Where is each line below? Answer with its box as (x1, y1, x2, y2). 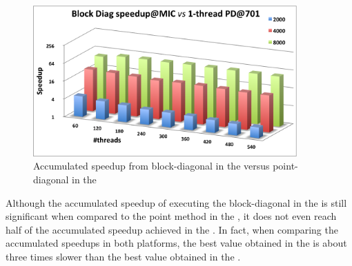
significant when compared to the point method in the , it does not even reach (6, 209, 337, 223)
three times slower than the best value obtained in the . (6, 249, 241, 263)
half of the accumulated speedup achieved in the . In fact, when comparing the (6, 222, 338, 236)
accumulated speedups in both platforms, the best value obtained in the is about (6, 236, 347, 250)
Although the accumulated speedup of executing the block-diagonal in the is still (6, 195, 347, 209)
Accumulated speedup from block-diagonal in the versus (33, 158, 270, 173)
